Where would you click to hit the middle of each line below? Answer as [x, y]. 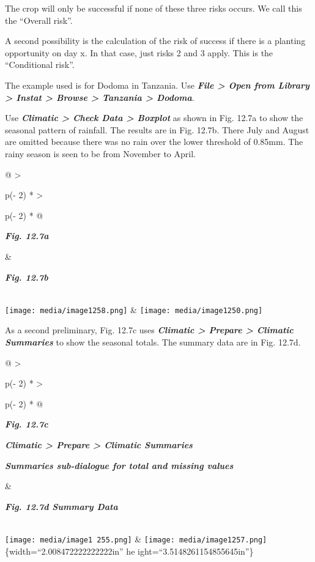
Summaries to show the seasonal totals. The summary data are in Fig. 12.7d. [153, 342]
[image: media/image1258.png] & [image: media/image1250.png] [134, 309]
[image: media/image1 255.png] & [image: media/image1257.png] [136, 538]
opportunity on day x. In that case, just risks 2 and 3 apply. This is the [139, 52]
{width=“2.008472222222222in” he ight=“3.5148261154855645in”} [129, 551]
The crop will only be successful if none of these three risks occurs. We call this [154, 8]
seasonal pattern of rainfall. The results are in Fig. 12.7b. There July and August [157, 129]
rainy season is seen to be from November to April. [100, 153]
